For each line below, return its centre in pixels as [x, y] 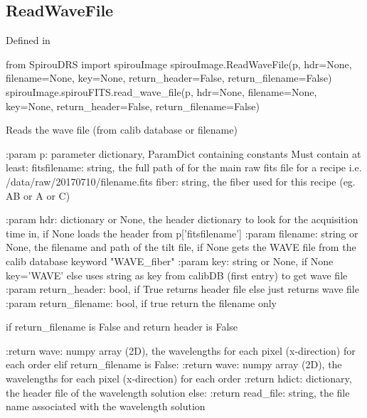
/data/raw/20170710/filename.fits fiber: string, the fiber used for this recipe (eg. [181, 181]
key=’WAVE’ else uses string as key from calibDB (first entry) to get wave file [177, 275]
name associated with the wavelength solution [106, 406]
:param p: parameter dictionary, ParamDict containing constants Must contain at [183, 153]
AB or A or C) [38, 195]
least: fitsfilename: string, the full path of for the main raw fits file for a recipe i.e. [184, 167]
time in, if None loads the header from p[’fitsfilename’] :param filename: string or [182, 233]
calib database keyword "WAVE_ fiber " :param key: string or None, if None [170, 261]
